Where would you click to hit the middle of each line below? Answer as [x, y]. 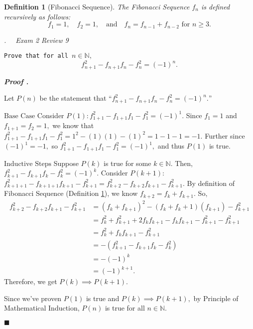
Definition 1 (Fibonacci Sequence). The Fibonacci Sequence [97, 6]
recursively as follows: [37, 16]
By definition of [211, 183]
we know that [73, 125]
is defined [215, 6]
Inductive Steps [28, 164]
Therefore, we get [31, 281]
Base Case [20, 116]
